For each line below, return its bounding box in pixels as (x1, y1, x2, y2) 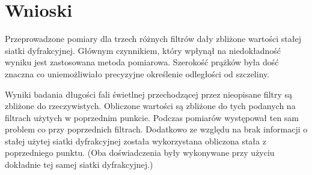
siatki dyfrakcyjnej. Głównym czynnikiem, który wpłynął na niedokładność (5, 44, 281, 56)
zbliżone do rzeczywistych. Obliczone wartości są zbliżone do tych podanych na (5, 99, 296, 112)
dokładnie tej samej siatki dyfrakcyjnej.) (5, 158, 153, 171)
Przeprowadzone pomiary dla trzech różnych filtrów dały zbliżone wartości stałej (5, 32, 302, 45)
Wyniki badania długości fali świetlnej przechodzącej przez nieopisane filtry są (5, 87, 293, 100)
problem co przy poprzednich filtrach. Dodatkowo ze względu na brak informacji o (5, 123, 308, 135)
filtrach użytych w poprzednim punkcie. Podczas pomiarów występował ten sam (5, 111, 299, 123)
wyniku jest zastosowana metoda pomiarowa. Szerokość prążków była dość (5, 56, 279, 68)
